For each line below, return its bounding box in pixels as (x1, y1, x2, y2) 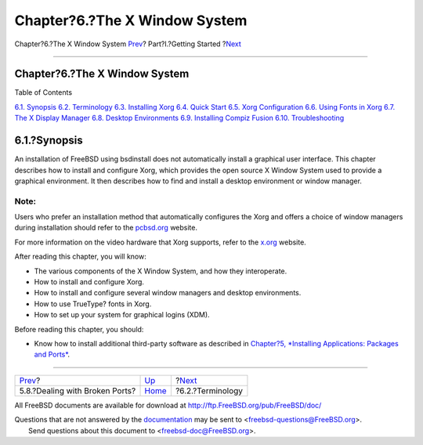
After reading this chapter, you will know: (14, 251, 146, 262)
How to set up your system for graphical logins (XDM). (34, 310, 211, 320)
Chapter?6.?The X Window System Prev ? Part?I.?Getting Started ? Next (14, 39, 242, 49)
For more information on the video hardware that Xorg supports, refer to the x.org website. (14, 237, 307, 247)
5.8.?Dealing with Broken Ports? (19, 385, 136, 396)
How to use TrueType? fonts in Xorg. (34, 298, 152, 309)
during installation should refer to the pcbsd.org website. (14, 223, 197, 233)
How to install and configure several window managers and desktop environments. (34, 288, 302, 298)
